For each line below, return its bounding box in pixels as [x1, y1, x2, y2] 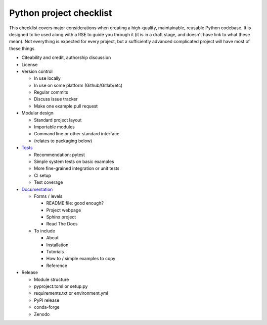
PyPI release [34, 297, 59, 303]
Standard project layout [34, 117, 82, 123]
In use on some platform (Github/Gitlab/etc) [34, 82, 123, 88]
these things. [9, 45, 36, 52]
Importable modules [34, 124, 75, 130]
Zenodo [34, 311, 50, 317]
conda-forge [34, 304, 60, 310]
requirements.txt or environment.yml [34, 290, 108, 296]
